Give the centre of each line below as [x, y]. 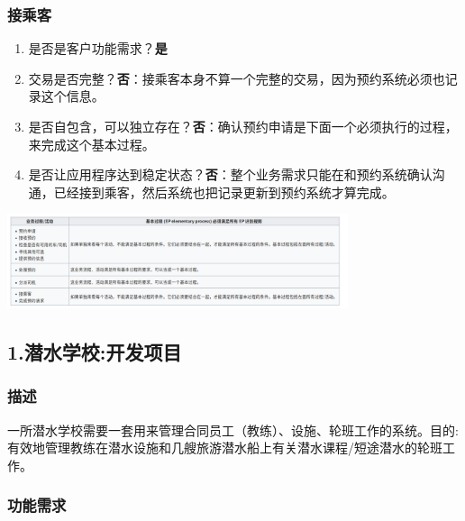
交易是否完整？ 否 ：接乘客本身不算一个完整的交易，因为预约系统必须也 [237, 78]
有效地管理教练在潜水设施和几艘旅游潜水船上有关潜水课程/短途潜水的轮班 [225, 448]
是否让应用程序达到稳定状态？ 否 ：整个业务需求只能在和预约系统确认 [230, 174]
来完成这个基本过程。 [91, 144]
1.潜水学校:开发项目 [95, 352]
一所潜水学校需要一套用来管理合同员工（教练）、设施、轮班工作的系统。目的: [233, 430]
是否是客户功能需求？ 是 [98, 48]
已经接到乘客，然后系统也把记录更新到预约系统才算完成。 [224, 192]
